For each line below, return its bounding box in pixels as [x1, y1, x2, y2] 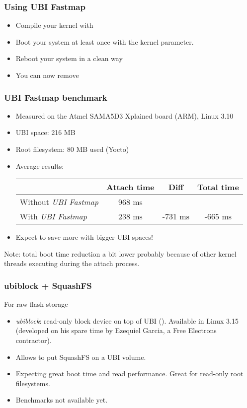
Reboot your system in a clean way [15, 53, 123, 64]
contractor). [15, 335, 52, 345]
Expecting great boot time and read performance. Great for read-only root [15, 368, 244, 379]
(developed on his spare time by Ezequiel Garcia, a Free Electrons [15, 325, 217, 336]
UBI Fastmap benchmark [4, 91, 107, 103]
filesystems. [15, 378, 50, 388]
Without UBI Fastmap [19, 196, 99, 208]
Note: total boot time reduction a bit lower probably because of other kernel [4, 248, 237, 259]
